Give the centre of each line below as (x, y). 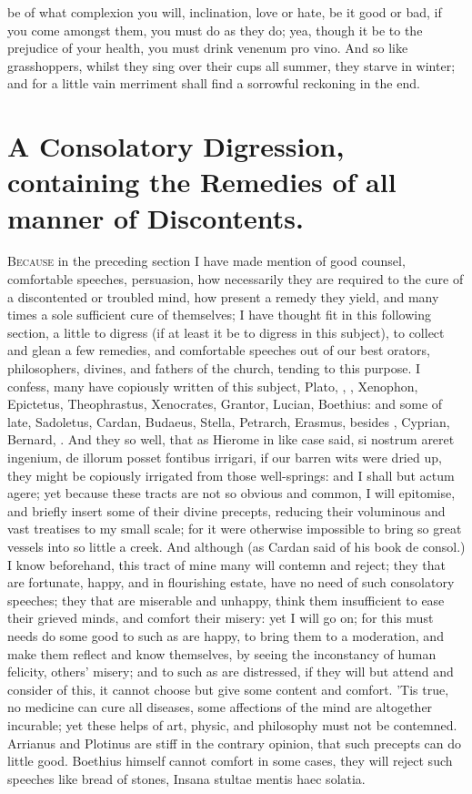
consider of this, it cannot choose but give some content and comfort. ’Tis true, (228, 689)
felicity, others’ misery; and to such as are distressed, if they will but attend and (231, 672)
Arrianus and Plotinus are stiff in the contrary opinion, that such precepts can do (235, 743)
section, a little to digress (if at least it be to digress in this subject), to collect (226, 332)
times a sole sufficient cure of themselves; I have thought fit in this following (219, 315)
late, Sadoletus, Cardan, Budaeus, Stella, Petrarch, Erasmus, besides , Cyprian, (229, 421)
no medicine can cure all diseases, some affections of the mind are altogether (220, 707)
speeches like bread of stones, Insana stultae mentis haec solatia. (186, 778)
